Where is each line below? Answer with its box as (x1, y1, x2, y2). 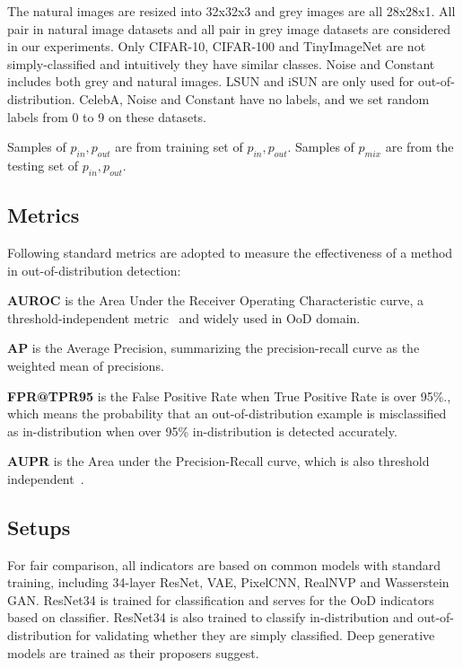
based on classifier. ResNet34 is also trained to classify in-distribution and (7, 608, 414, 627)
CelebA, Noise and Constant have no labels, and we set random (79, 89, 430, 108)
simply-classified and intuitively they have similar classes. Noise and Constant (7, 54, 435, 73)
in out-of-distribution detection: (7, 260, 181, 279)
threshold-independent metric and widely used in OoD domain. (7, 308, 361, 327)
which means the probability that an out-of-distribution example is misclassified (7, 404, 447, 423)
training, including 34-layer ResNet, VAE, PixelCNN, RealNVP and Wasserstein (7, 573, 450, 592)
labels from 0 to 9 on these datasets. (7, 107, 206, 126)
